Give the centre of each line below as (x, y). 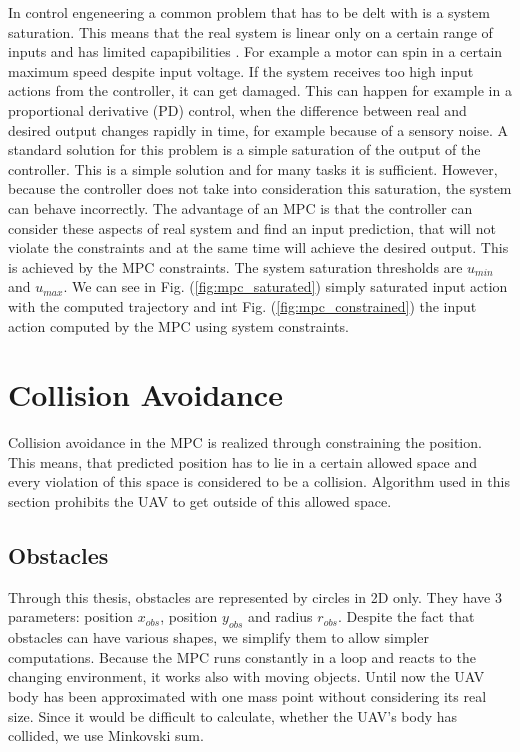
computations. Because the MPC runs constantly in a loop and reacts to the (242, 656)
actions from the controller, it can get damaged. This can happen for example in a (260, 90)
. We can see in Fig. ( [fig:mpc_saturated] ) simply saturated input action (285, 286)
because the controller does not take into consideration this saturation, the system (260, 188)
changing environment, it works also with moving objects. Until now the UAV (246, 676)
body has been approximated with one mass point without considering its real (247, 695)
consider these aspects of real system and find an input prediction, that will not (252, 227)
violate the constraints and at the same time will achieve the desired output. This (258, 247)
